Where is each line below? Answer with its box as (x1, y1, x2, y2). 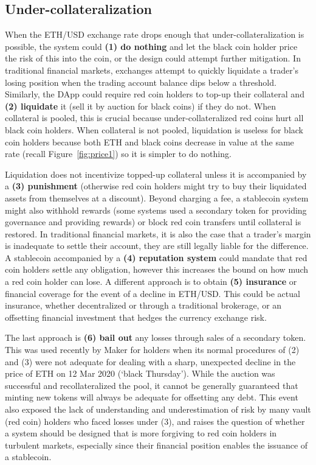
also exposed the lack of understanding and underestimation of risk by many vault (5, 403, 311, 416)
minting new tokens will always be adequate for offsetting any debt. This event (5, 391, 298, 404)
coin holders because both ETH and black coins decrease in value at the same (5, 135, 294, 148)
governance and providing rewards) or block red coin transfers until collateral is (5, 215, 301, 228)
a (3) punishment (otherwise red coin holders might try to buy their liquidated (5, 180, 307, 192)
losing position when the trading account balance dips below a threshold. (5, 75, 276, 88)
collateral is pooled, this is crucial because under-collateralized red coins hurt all (5, 111, 304, 124)
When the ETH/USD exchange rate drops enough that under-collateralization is (5, 28, 304, 41)
